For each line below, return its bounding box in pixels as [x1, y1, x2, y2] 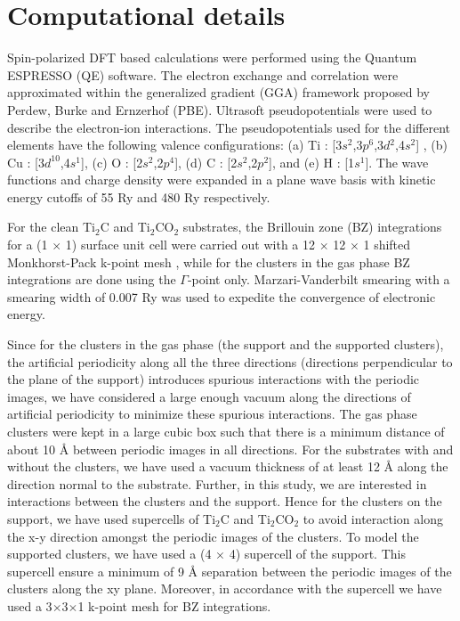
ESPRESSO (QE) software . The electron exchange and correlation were [7, 65, 399, 84]
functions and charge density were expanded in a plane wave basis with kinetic [7, 170, 436, 189]
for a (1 [7, 235, 48, 254]
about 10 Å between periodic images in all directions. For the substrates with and [7, 439, 454, 458]
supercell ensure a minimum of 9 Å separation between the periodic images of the [7, 561, 452, 580]
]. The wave [365, 152, 429, 171]
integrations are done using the [7, 270, 176, 289]
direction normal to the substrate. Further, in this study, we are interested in [7, 474, 427, 493]
